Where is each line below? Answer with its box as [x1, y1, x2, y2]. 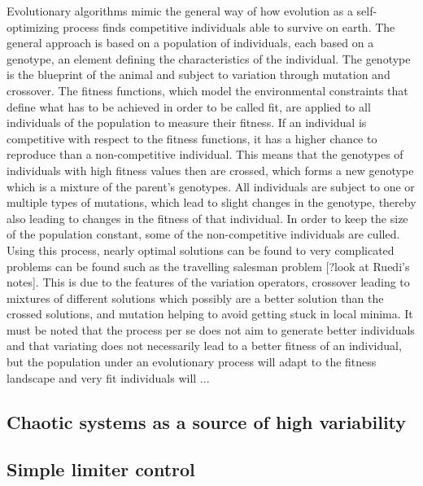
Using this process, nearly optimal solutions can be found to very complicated [7, 241, 395, 258]
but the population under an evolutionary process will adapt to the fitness [7, 353, 377, 370]
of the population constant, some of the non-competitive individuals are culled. [7, 225, 400, 243]
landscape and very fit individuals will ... [7, 369, 210, 386]
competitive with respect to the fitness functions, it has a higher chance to [7, 129, 377, 147]
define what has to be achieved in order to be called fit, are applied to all [7, 98, 371, 115]
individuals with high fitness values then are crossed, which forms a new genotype [7, 161, 414, 178]
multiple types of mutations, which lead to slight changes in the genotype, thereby [7, 194, 416, 211]
